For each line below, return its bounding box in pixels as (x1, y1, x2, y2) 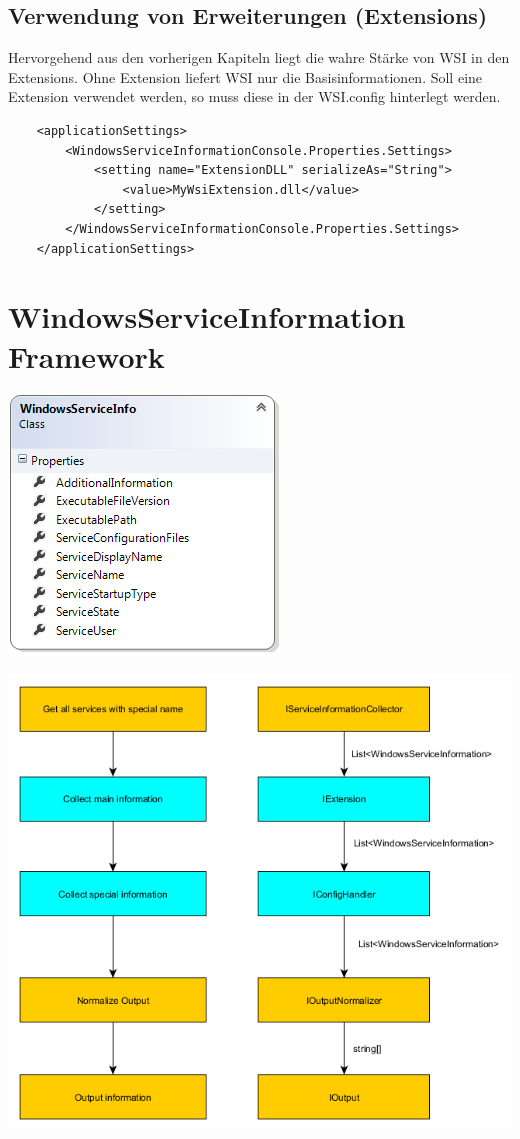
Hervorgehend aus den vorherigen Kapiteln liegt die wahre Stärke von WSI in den (8, 47, 510, 68)
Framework (8, 335, 165, 376)
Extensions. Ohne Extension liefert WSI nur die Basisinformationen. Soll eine (8, 66, 483, 87)
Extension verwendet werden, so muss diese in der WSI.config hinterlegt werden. (8, 86, 501, 107)
